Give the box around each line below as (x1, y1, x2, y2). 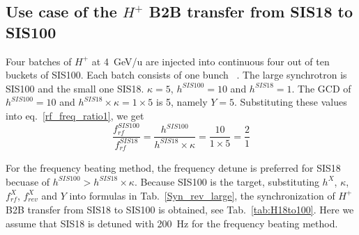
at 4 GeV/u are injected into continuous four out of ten (91, 54, 330, 68)
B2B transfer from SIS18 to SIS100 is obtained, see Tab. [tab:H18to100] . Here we (6, 202, 354, 216)
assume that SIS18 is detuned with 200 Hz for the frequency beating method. (6, 216, 338, 230)
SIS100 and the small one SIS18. (6, 81, 144, 95)
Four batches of (6, 54, 72, 68)
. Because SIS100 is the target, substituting (134, 174, 319, 188)
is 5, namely (155, 95, 208, 109)
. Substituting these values (234, 95, 347, 109)
